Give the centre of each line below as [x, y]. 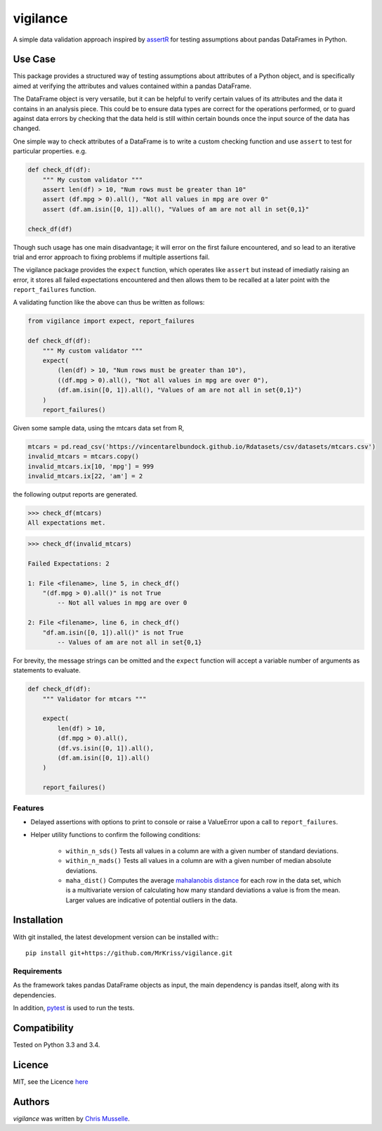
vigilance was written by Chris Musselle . [71, 1118]
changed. [27, 128]
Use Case [34, 59]
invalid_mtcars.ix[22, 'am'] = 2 [85, 476]
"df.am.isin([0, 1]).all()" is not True [113, 632]
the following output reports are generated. [75, 494]
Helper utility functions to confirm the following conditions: [116, 835]
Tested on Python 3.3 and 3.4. [57, 1044]
